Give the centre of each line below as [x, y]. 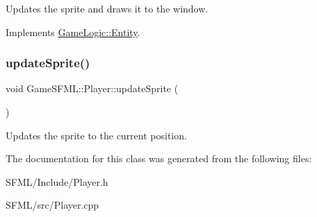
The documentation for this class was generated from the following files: [159, 158]
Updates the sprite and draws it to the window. [107, 8]
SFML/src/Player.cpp [52, 205]
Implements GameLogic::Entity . [73, 32]
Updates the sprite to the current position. [96, 135]
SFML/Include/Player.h [57, 181]
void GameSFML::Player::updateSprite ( [92, 88]
